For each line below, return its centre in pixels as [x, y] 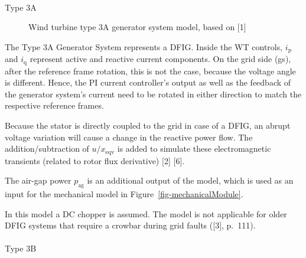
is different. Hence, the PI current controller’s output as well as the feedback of [148, 82]
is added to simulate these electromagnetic [194, 148]
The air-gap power [38, 180]
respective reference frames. [54, 105]
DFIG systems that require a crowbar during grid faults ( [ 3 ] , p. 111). [130, 225]
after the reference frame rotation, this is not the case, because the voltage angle [150, 71]
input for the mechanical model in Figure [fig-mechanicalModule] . [124, 194]
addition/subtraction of [47, 148]
